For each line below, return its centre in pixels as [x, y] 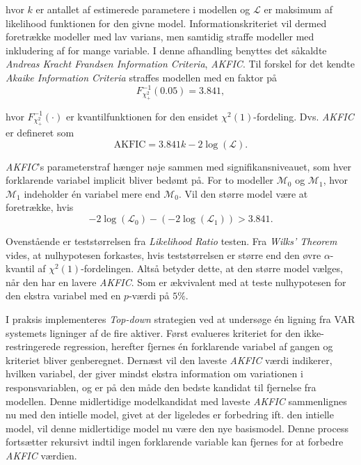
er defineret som [40, 133]
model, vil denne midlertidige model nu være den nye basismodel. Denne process [177, 428]
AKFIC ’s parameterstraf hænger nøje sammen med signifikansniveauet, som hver [179, 166]
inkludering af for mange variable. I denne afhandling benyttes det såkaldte [166, 50]
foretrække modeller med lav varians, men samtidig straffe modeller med [160, 37]
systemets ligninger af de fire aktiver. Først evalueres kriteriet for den [153, 332]
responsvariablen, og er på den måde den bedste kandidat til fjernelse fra [161, 387]
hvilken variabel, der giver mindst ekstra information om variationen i [154, 373]
